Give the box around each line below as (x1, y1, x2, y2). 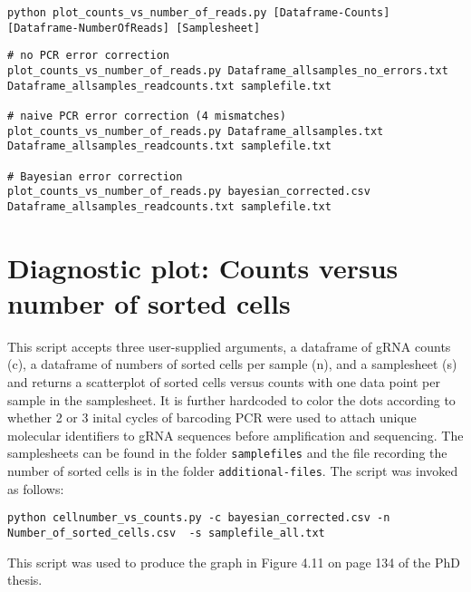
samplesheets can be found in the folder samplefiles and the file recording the (7, 443, 447, 462)
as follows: (7, 479, 64, 498)
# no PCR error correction (7, 49, 169, 63)
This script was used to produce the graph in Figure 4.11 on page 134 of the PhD (7, 552, 460, 571)
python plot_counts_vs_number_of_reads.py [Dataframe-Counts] (7, 6, 390, 19)
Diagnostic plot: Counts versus (7, 248, 399, 286)
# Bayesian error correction (7, 170, 183, 183)
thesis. (7, 570, 43, 589)
